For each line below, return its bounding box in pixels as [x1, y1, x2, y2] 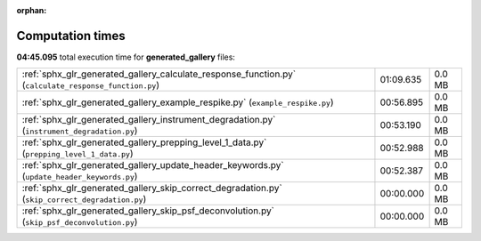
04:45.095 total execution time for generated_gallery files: [16, 52, 236, 62]
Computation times [16, 28, 126, 44]
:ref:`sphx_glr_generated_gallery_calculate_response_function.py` [21, 68, 297, 80]
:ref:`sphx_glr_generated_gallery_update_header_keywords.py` [21, 159, 284, 172]
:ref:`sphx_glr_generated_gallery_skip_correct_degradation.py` [21, 182, 282, 195]
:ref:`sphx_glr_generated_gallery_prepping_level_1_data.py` [21, 136, 267, 149]
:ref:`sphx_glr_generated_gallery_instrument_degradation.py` [21, 114, 276, 126]
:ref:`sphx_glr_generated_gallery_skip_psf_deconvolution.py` [21, 205, 275, 217]
